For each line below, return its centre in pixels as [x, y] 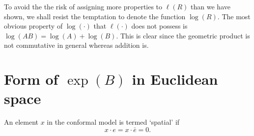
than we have [211, 6]
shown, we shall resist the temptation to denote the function [95, 16]
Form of [31, 79]
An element [21, 122]
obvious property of [33, 26]
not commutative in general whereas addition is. [76, 45]
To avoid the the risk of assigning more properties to [83, 6]
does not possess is [159, 26]
